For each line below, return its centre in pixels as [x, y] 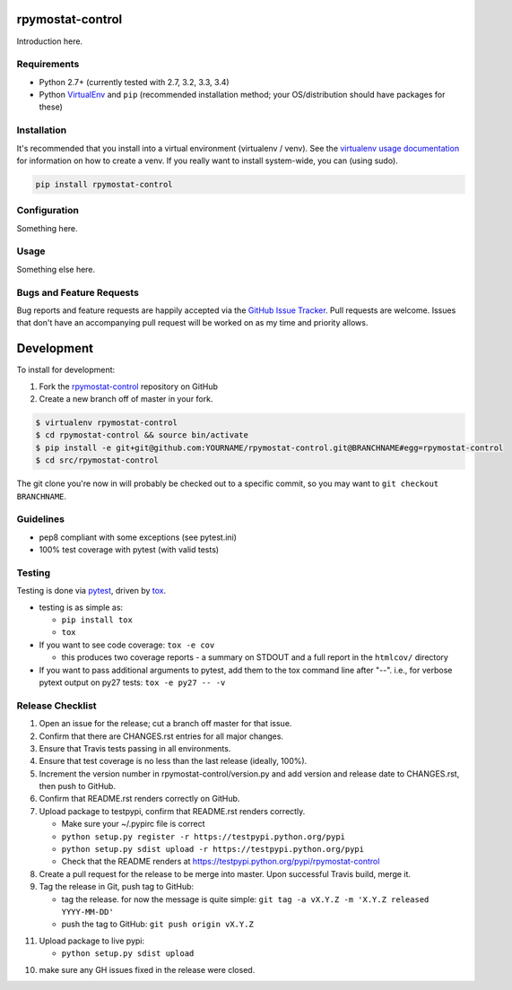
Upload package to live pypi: [92, 941]
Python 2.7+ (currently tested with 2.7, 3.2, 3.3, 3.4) [134, 82]
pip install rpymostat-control [104, 184]
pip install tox [97, 620]
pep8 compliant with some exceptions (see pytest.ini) [138, 537]
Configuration [48, 211]
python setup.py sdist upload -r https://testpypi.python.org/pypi [213, 849]
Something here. [47, 228]
